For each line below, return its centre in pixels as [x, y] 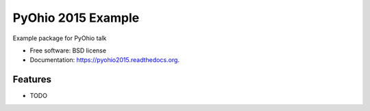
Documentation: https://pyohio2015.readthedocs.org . [104, 60]
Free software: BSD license [68, 50]
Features [32, 79]
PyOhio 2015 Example [76, 18]
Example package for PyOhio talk [60, 38]
